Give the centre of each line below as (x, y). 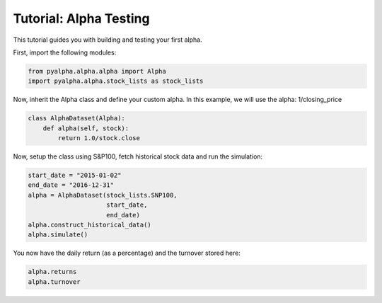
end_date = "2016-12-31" (71, 185)
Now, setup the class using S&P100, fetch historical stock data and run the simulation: (138, 156)
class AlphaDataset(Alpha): (76, 118)
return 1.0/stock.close (99, 138)
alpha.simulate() (58, 235)
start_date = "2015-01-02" (75, 176)
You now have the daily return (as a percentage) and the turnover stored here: (127, 253)
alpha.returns (52, 272)
